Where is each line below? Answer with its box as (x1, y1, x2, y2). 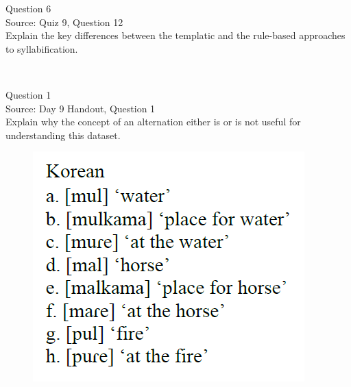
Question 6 (5, 1, 51, 15)
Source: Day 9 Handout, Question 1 (5, 101, 156, 115)
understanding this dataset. (5, 127, 121, 142)
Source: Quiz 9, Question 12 (5, 14, 123, 29)
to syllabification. (5, 41, 78, 55)
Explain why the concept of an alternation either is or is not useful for (5, 114, 301, 129)
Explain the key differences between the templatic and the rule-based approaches (5, 28, 346, 42)
